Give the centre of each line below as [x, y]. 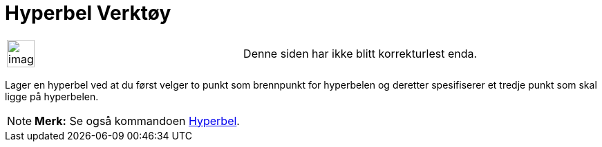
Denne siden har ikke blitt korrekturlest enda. [360, 53]
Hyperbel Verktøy [88, 13]
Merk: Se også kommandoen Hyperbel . [137, 121]
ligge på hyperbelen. [52, 96]
